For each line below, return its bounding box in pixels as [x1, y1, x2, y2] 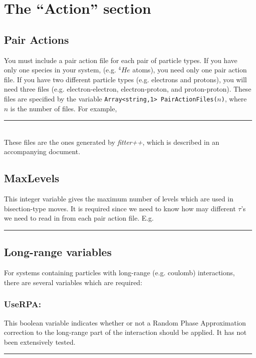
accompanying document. [4, 146, 80, 157]
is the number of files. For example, [10, 103, 117, 113]
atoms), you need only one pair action [132, 65, 247, 75]
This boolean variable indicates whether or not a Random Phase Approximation [4, 317, 246, 327]
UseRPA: [4, 298, 41, 310]
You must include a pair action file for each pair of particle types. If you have [4, 55, 237, 65]
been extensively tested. [4, 336, 76, 347]
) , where [221, 93, 247, 103]
